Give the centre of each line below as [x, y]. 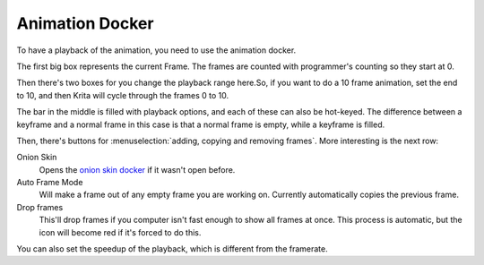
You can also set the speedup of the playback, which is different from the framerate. [173, 249]
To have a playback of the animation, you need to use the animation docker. [156, 50]
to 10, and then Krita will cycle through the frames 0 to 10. [122, 95]
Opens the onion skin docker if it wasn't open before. [137, 169]
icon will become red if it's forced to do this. [120, 232]
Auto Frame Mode [50, 183]
